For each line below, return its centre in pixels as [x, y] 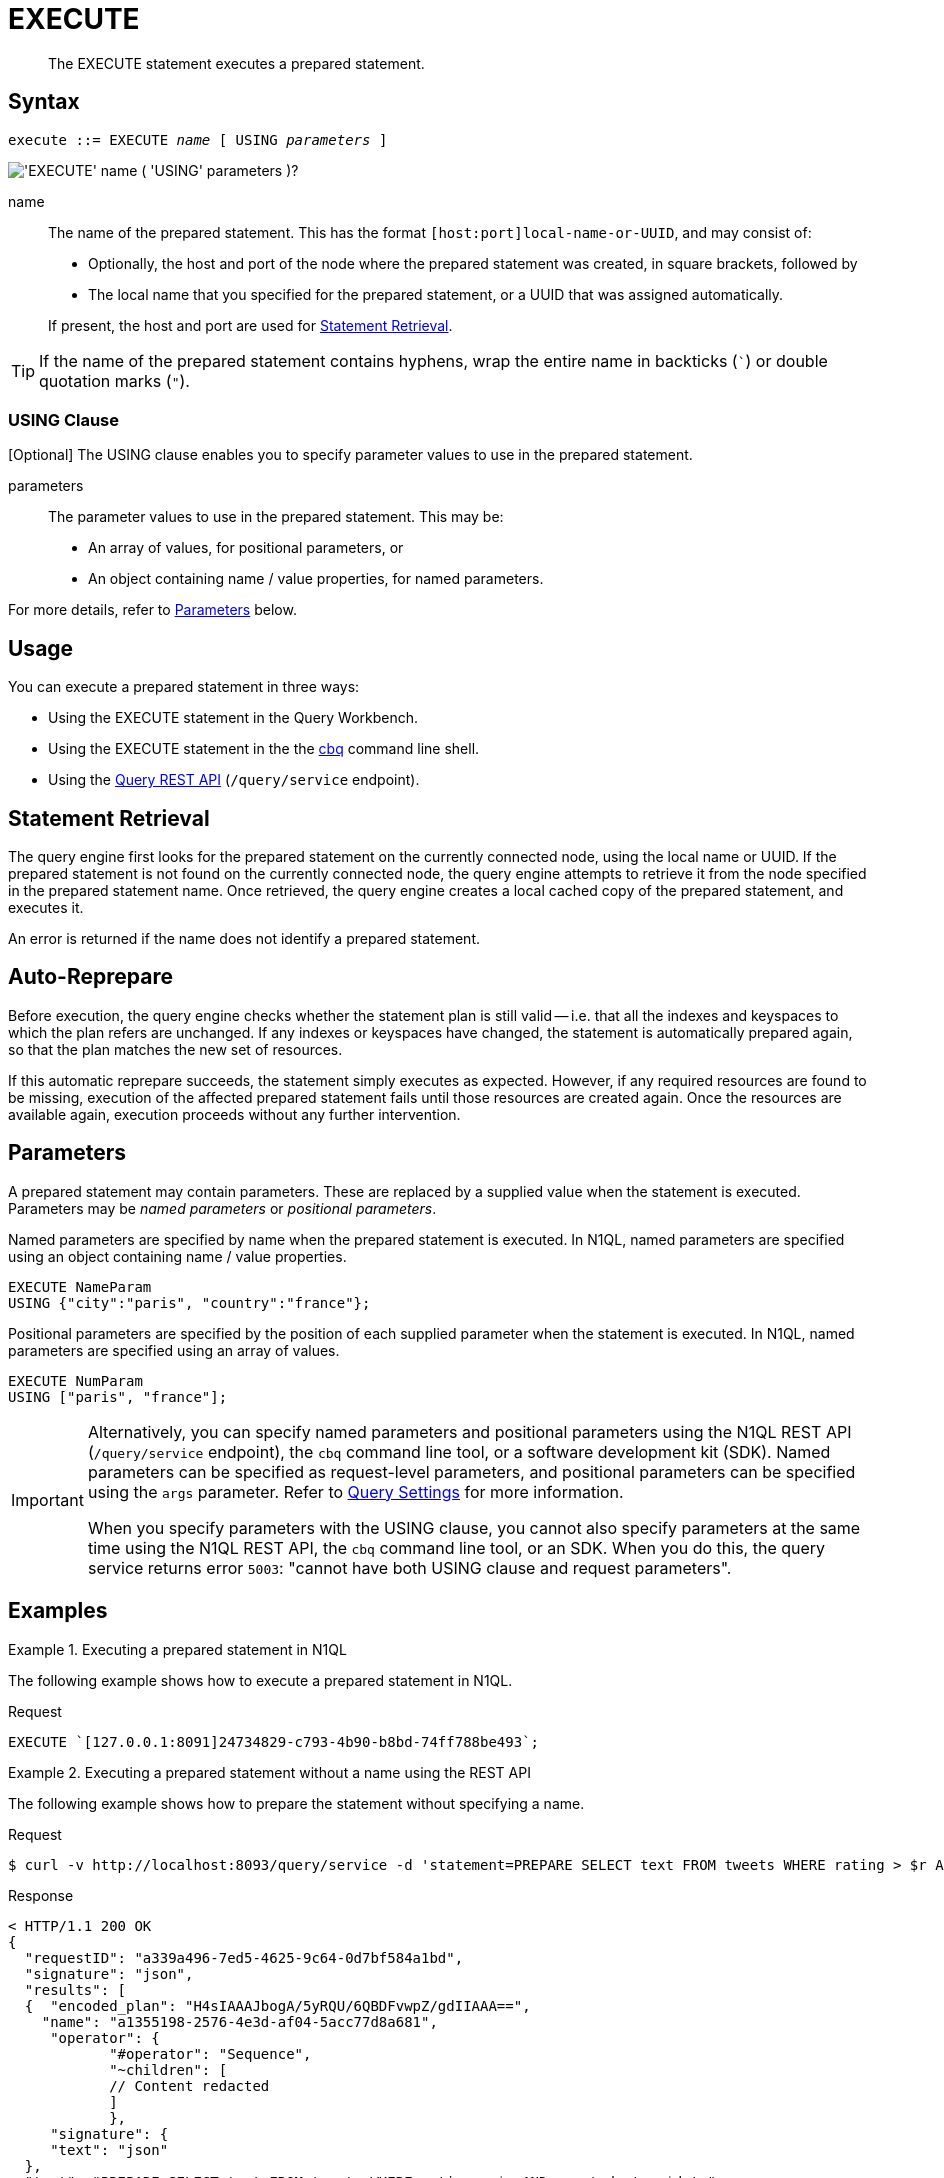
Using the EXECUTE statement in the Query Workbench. [233, 718]
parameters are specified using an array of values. [174, 1350]
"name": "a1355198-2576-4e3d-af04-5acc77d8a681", [239, 2021]
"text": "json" [109, 2149]
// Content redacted [189, 2085]
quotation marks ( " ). [114, 380]
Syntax [44, 102]
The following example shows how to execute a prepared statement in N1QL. [260, 1680]
